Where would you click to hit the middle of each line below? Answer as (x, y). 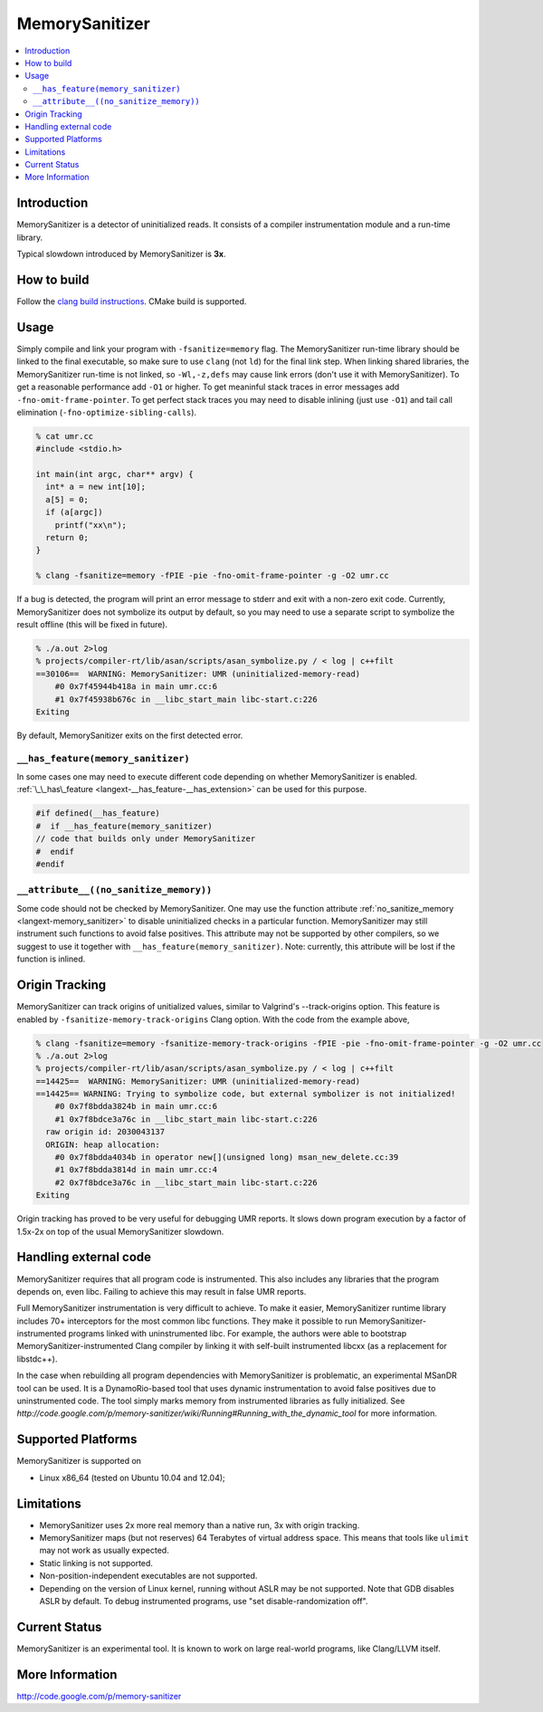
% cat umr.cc (65, 436)
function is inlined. (51, 959)
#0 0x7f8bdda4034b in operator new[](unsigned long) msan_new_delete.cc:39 (227, 1157)
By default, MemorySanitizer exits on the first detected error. (130, 735)
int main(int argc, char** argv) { (114, 474)
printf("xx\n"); (90, 525)
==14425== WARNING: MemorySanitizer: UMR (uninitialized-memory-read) (198, 1081)
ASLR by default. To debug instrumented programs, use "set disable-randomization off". (204, 1601)
